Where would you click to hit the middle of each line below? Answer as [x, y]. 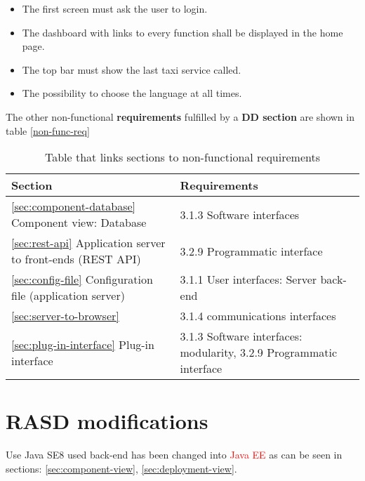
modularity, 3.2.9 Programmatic [259, 352]
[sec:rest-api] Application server [88, 243]
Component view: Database [79, 223]
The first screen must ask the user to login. [115, 8]
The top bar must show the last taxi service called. [132, 69]
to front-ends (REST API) [76, 259]
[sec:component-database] [74, 206]
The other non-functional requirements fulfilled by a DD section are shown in [180, 116]
